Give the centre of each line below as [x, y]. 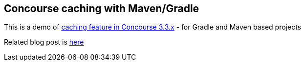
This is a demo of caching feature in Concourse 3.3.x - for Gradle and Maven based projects [152, 27]
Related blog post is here [44, 42]
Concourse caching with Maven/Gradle [102, 8]
